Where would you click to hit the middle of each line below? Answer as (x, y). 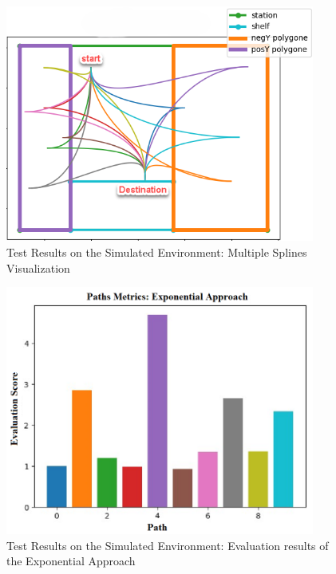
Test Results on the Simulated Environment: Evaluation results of (168, 545)
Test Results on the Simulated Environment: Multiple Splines (157, 252)
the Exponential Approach (71, 561)
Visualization (38, 267)
